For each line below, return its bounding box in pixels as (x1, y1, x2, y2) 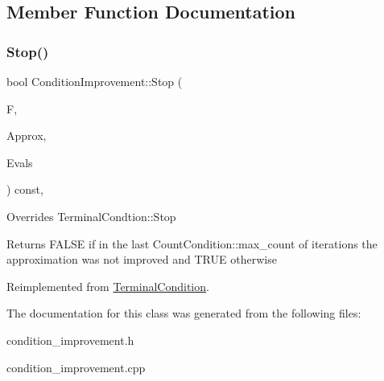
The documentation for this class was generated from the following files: (6, 305, 361, 322)
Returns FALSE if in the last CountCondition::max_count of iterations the (6, 235, 378, 252)
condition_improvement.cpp (6, 358, 146, 375)
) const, (6, 181, 43, 198)
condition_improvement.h (6, 331, 134, 348)
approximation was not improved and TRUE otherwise (6, 251, 277, 268)
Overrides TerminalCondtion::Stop (6, 207, 176, 224)
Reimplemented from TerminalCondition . (6, 277, 209, 294)
